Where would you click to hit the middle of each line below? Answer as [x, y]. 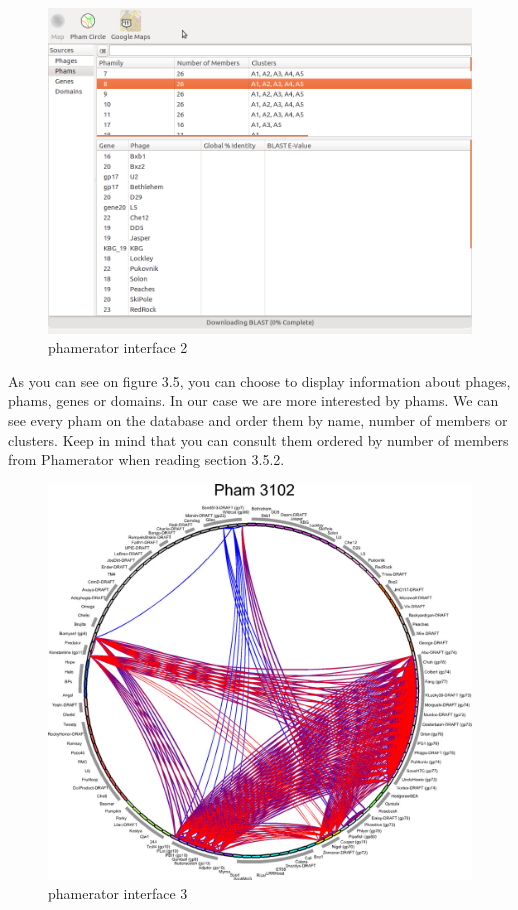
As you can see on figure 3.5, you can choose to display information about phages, [259, 380]
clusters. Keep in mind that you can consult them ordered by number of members [258, 439]
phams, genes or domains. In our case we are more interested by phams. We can [253, 400]
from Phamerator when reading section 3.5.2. [146, 459]
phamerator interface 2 [118, 347]
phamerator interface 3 [118, 893]
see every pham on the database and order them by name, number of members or [258, 419]
